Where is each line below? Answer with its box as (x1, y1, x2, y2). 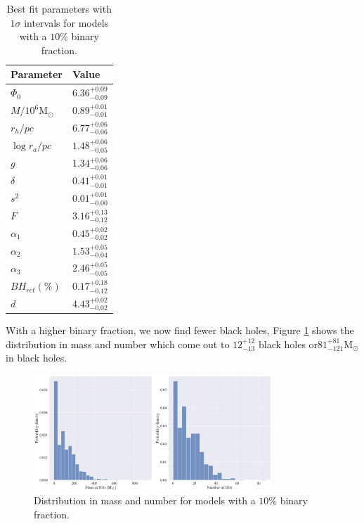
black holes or (258, 336, 318, 351)
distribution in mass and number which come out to (6, 336, 230, 351)
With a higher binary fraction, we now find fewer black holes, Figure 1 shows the (6, 323, 354, 338)
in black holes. (6, 350, 67, 365)
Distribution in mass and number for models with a (34, 493, 256, 508)
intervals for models (24, 15, 109, 30)
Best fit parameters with (6, 1, 112, 15)
